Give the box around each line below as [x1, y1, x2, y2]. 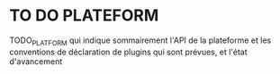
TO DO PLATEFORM [9, 5, 159, 26]
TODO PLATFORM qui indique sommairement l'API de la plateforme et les [9, 35, 272, 47]
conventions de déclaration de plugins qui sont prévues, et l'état [9, 46, 248, 57]
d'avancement [9, 55, 63, 67]
